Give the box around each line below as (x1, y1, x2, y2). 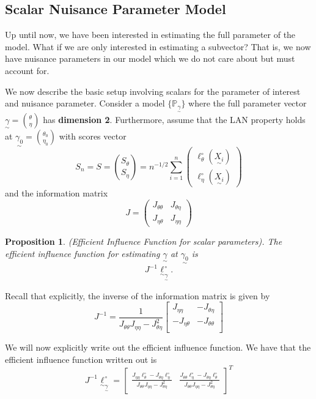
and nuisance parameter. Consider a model (5, 97, 165, 110)
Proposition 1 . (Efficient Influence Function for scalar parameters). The (5, 234, 282, 247)
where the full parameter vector (188, 97, 307, 110)
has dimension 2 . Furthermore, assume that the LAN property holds (43, 113, 306, 126)
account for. (5, 64, 50, 76)
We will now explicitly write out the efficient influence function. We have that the (5, 341, 311, 354)
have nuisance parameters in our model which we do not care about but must (5, 52, 295, 65)
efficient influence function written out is (5, 352, 157, 365)
